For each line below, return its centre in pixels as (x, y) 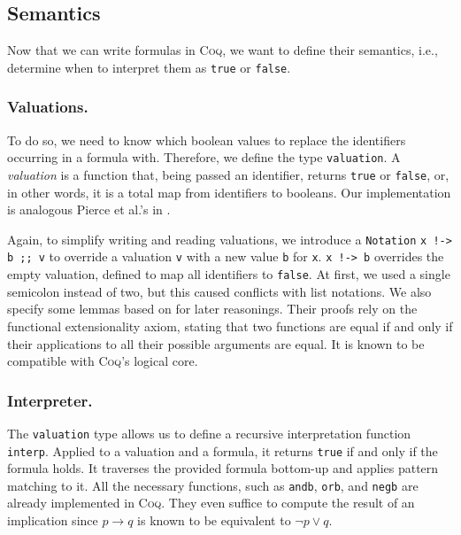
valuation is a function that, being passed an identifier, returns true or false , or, (228, 174)
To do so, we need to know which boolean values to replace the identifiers (207, 140)
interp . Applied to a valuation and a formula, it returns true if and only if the (223, 450)
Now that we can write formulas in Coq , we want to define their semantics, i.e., (223, 50)
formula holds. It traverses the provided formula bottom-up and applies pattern (223, 468)
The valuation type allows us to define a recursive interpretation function (209, 433)
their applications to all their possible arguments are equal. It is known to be (216, 343)
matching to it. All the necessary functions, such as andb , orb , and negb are (213, 485)
